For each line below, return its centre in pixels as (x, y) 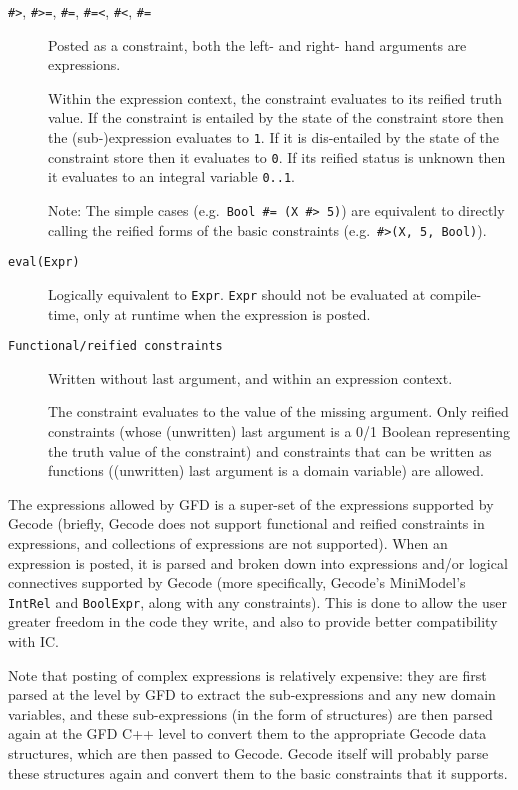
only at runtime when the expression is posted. (227, 313)
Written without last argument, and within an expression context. (250, 377)
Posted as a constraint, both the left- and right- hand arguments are (257, 44)
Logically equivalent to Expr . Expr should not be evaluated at (237, 293)
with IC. (33, 641)
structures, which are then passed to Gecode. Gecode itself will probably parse (248, 753)
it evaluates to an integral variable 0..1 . (171, 176)
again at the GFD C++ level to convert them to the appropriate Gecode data (247, 733)
